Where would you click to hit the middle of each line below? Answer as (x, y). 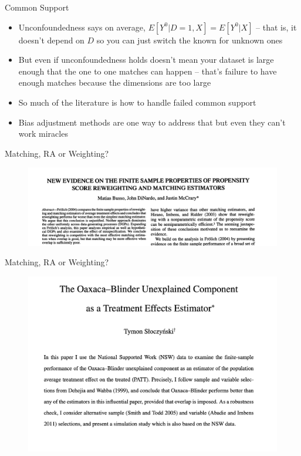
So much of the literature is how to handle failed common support (137, 102)
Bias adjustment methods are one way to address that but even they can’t (152, 122)
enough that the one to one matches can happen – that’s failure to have (148, 71)
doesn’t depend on (51, 40)
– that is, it (276, 27)
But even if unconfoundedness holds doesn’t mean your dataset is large (146, 60)
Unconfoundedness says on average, (82, 27)
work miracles (43, 134)
